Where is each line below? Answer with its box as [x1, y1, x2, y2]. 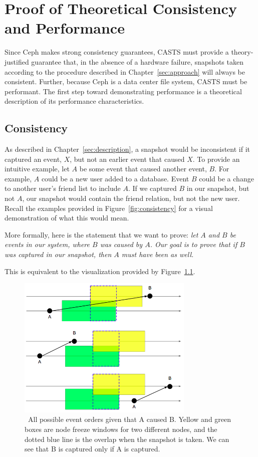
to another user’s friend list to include [5, 183, 121, 193]
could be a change [199, 173, 254, 183]
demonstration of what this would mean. [5, 212, 129, 223]
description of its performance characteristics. [5, 96, 144, 106]
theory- [231, 47, 253, 57]
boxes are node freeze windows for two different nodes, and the [25, 424, 217, 434]
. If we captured [128, 183, 177, 193]
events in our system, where [5, 239, 90, 250]
